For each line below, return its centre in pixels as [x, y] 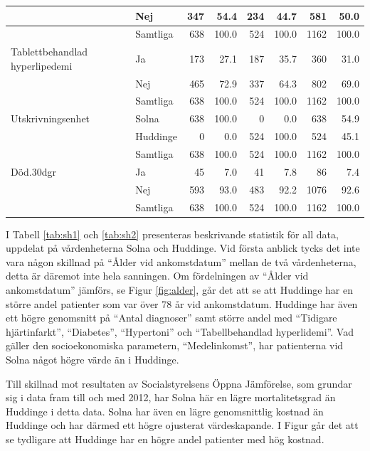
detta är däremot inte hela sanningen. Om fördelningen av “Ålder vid [157, 276]
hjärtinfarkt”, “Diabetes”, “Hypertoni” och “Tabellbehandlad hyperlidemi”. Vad [180, 331]
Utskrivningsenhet [51, 118]
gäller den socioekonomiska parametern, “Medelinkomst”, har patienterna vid [175, 345]
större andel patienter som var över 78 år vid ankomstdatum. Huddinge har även [182, 303]
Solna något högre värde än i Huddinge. [92, 359]
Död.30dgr [34, 171]
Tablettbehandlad [49, 52]
